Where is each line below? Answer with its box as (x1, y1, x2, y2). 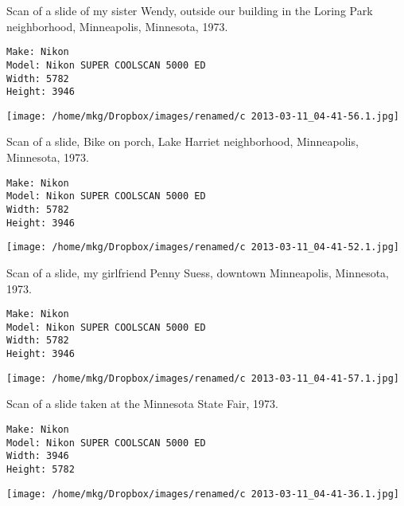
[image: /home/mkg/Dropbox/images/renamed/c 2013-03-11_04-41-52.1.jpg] (6, 241, 399, 253)
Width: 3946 (6, 450, 69, 462)
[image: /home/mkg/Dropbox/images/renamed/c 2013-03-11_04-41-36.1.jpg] (6, 488, 399, 500)
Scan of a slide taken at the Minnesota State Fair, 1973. (6, 395, 278, 412)
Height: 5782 (6, 463, 75, 475)
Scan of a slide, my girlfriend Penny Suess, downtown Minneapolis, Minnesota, (6, 264, 389, 280)
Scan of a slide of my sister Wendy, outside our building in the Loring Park (6, 2, 373, 18)
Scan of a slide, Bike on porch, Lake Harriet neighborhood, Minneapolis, (6, 133, 359, 150)
